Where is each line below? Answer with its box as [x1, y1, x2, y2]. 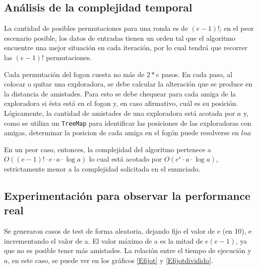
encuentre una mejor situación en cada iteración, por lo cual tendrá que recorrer [4, 42, 248, 53]
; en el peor [219, 23, 254, 33]
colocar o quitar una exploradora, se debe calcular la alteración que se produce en [4, 79, 253, 89]
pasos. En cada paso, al [161, 69, 233, 79]
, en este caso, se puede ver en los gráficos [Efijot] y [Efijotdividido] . [7, 255, 213, 265]
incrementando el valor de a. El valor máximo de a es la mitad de [4, 235, 203, 246]
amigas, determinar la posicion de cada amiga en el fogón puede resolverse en [4, 127, 239, 138]
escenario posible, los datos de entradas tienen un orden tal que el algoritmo [4, 32, 236, 43]
